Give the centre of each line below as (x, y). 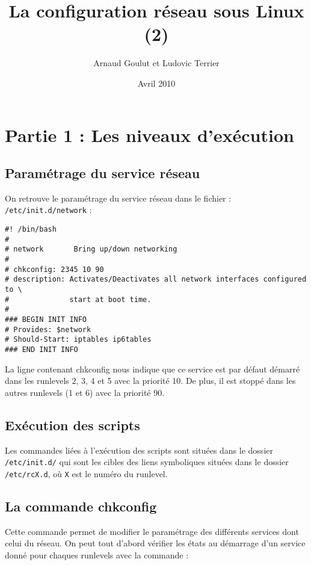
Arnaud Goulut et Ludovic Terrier (156, 63)
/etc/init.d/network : (48, 210)
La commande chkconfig (81, 506)
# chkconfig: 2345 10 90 (54, 269)
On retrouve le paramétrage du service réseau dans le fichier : (118, 198)
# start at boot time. (78, 299)
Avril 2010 (156, 83)
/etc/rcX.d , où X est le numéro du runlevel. (86, 473)
